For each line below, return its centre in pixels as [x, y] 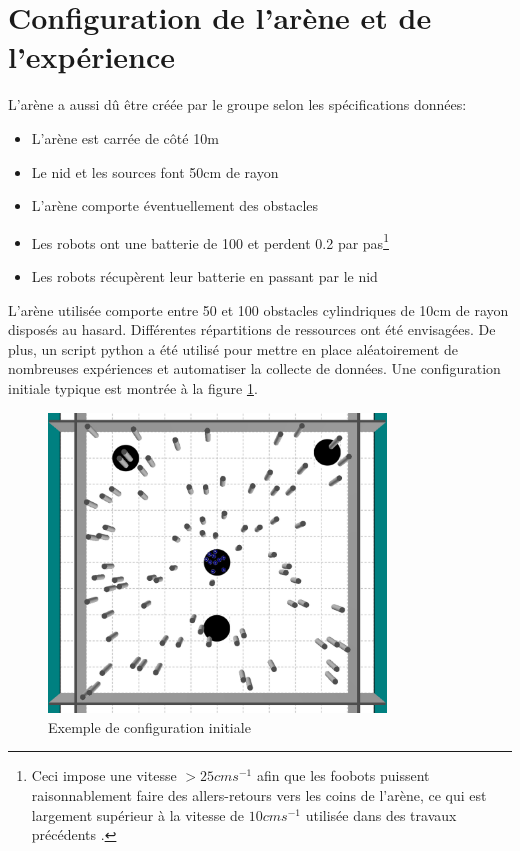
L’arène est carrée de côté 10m [125, 137]
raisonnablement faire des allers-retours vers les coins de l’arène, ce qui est [259, 795]
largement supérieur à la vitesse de [138, 814]
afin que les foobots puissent [343, 775]
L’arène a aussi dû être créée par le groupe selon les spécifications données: [237, 104]
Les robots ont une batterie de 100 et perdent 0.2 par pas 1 [210, 241]
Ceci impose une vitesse [104, 775]
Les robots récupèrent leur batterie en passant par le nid [204, 275]
